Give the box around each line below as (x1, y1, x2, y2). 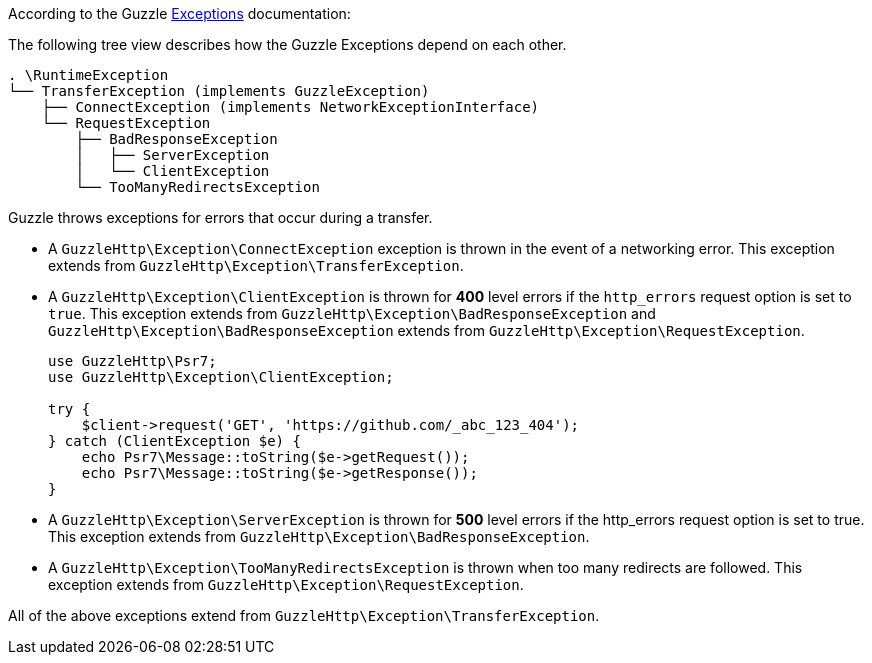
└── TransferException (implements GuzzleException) (8, 83, 430, 99)
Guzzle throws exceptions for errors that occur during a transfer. (8, 209, 433, 226)
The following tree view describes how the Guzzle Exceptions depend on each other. (8, 36, 567, 53)
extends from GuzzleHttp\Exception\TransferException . (48, 257, 464, 274)
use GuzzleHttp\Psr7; (48, 353, 217, 369)
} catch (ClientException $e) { (48, 433, 301, 449)
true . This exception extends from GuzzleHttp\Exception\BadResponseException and (48, 305, 656, 322)
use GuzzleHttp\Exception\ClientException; (48, 369, 394, 385)
